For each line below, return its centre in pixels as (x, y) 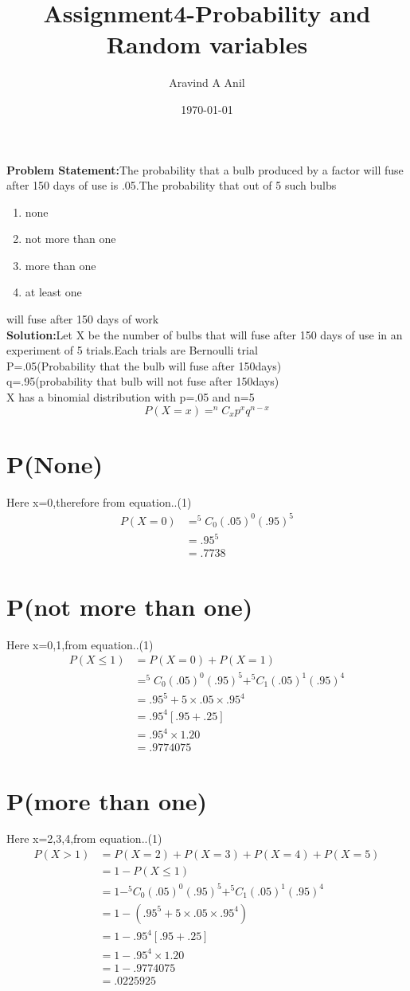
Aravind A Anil (207, 82)
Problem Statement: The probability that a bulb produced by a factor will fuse (205, 169)
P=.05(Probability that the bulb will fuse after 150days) (144, 365)
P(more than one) (107, 800)
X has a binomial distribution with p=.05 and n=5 (131, 397)
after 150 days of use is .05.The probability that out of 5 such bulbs (172, 185)
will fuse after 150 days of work (83, 319)
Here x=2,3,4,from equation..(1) (84, 838)
